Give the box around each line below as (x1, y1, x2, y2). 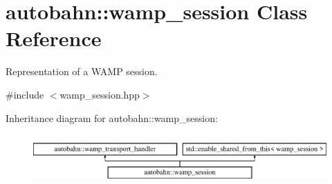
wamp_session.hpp (59, 87, 140, 101)
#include (6, 87, 44, 101)
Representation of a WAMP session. (6, 64, 158, 79)
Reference (6, 24, 102, 52)
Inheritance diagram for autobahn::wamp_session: (6, 110, 218, 125)
